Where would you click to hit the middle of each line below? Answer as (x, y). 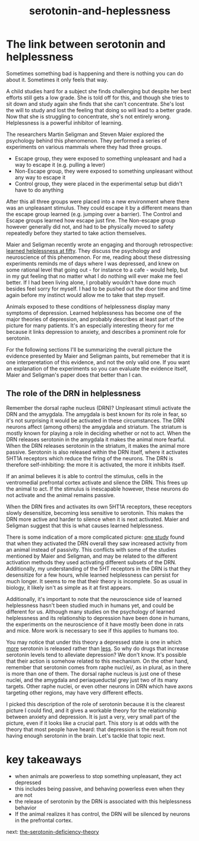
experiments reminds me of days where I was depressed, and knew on (93, 263)
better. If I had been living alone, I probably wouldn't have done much (91, 282)
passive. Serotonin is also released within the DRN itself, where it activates (97, 452)
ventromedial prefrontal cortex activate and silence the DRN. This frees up (97, 482)
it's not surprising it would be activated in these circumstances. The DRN (95, 420)
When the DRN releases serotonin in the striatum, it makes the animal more (98, 445)
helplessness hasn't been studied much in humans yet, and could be (90, 605)
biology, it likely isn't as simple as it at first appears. (69, 587)
